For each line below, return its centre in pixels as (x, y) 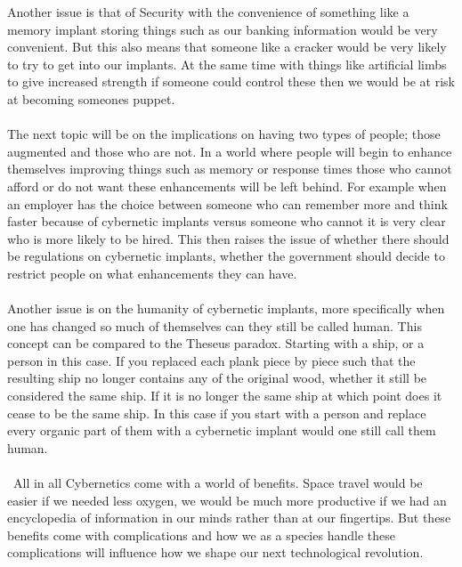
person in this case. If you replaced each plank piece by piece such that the (211, 360)
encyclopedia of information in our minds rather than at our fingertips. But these (229, 518)
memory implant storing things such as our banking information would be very (223, 29)
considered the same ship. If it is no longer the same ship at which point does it (225, 396)
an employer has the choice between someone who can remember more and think (227, 203)
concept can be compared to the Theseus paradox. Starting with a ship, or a (216, 343)
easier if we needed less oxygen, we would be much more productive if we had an (227, 500)
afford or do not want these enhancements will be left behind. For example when (227, 186)
